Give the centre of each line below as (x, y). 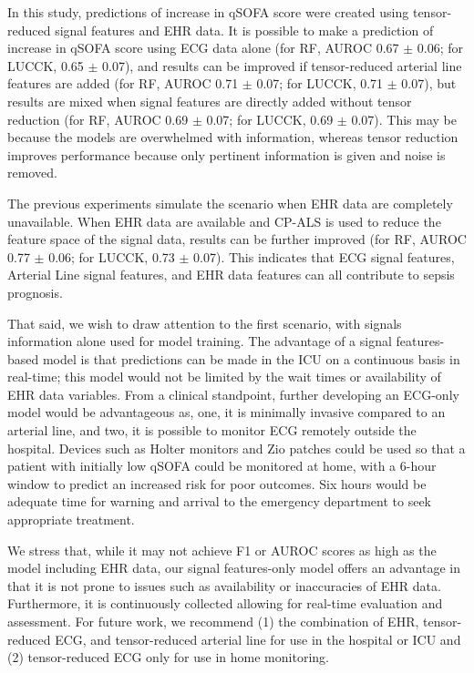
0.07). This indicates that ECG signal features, (324, 256)
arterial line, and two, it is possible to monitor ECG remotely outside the (212, 430)
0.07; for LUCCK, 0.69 (270, 119)
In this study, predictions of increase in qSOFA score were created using (208, 12)
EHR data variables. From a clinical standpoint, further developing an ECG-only (233, 394)
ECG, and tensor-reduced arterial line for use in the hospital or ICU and (258, 639)
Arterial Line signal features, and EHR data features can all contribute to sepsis (231, 275)
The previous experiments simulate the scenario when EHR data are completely (230, 203)
